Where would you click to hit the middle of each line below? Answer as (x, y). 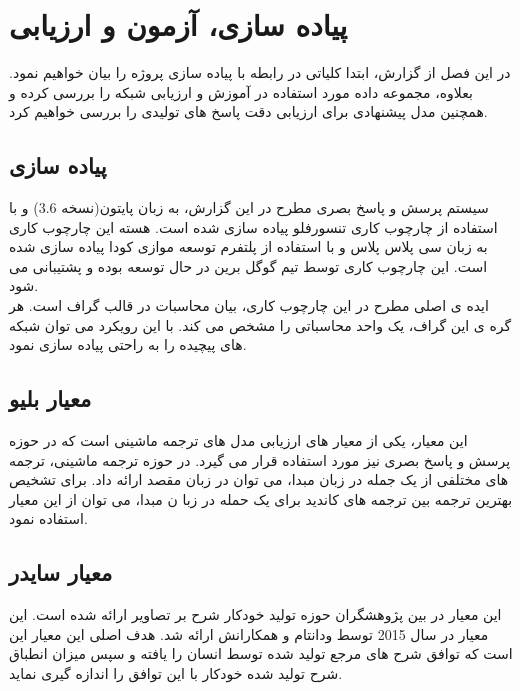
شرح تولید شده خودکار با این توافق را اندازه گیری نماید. (176, 673)
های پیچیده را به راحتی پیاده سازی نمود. (128, 344)
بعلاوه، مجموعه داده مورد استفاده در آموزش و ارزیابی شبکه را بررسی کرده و (241, 91)
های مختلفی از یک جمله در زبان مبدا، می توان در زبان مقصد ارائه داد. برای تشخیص (259, 479)
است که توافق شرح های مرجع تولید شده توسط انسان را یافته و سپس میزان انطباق (261, 653)
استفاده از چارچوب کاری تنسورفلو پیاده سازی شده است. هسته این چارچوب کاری (253, 226)
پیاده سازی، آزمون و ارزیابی (178, 24)
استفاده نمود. (48, 518)
